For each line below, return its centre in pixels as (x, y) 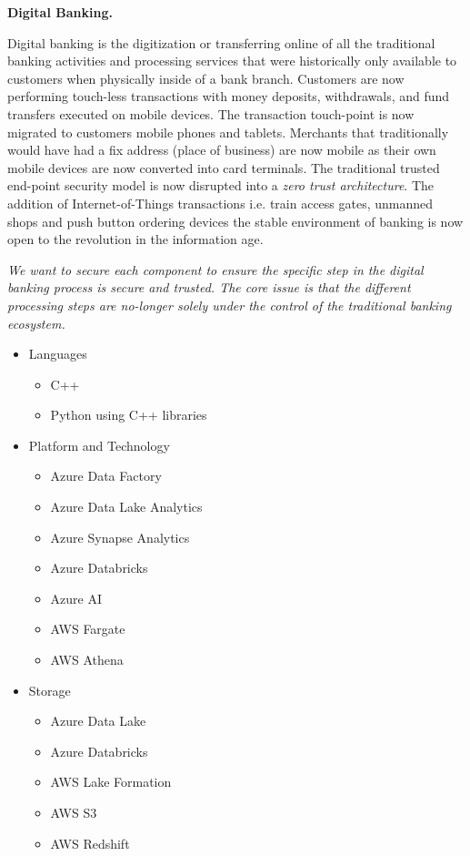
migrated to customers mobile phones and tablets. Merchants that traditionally (228, 132)
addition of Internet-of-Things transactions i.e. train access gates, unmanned (220, 203)
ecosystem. (36, 323)
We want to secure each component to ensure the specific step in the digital (215, 269)
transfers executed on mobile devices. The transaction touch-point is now (211, 113)
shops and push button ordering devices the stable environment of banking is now (235, 221)
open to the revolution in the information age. (135, 239)
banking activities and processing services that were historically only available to (232, 61)
